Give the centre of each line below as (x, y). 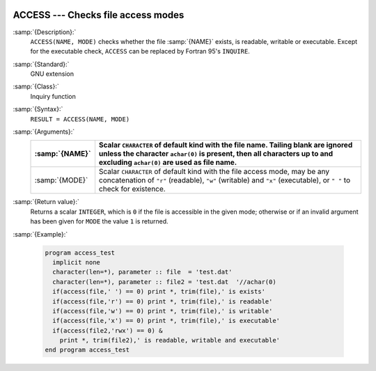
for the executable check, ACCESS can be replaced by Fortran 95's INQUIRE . (140, 52)
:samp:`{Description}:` (45, 32)
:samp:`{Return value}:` (46, 202)
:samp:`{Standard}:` (41, 64)
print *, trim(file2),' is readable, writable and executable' (170, 340)
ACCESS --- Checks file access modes (99, 15)
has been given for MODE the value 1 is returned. (99, 221)
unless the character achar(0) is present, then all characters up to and (216, 154)
